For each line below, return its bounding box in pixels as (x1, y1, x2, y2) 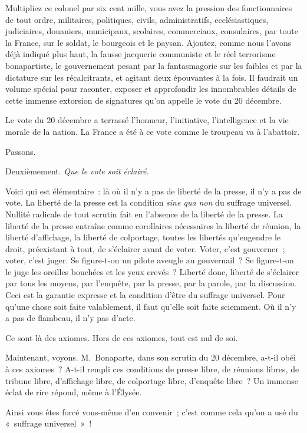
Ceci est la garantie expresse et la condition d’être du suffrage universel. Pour (5, 289, 285, 301)
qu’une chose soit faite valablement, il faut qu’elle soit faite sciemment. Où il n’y (5, 300, 296, 312)
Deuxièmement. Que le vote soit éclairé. (5, 165, 149, 177)
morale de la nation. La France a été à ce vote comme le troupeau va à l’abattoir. (5, 125, 300, 137)
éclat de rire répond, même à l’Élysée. (5, 386, 142, 398)
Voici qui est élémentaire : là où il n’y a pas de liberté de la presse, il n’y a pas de (5, 184, 302, 197)
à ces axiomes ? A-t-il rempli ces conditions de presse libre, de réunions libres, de (5, 363, 299, 375)
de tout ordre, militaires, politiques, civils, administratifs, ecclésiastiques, (5, 13, 269, 25)
